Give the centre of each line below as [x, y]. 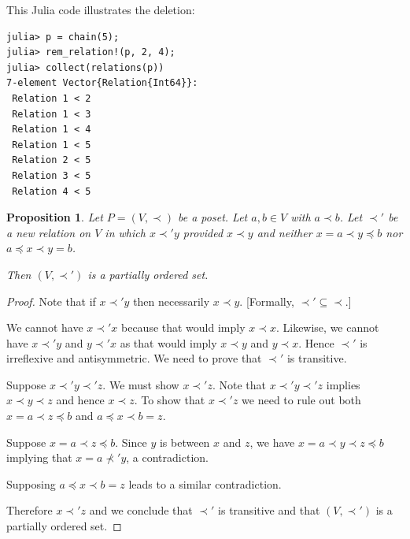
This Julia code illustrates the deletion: [101, 9]
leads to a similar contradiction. [205, 483]
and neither [284, 232]
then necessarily [172, 301]
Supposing [31, 483]
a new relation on [49, 232]
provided [203, 232]
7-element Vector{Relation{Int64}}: [102, 83]
